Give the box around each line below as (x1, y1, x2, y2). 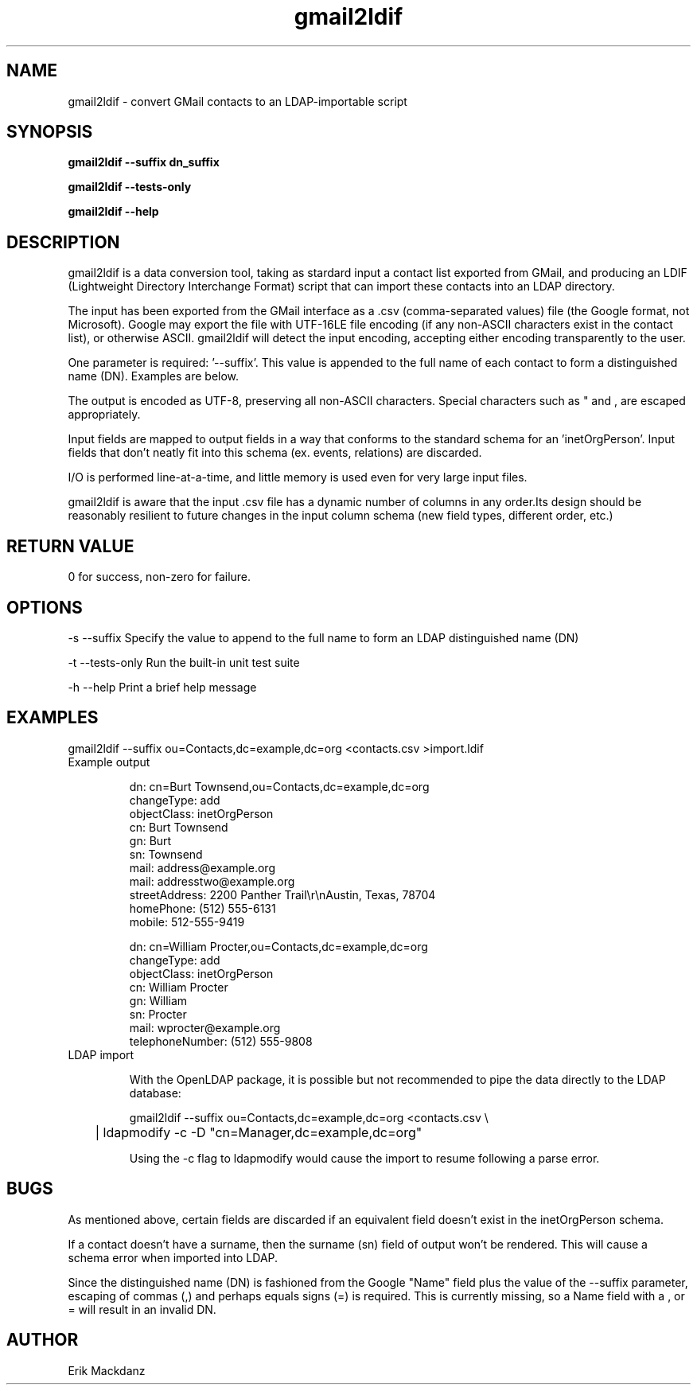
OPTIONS (6, 597, 83, 618)
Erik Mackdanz (68, 1363, 146, 1377)
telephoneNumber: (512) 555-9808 (129, 1034, 313, 1048)
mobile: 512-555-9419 (129, 914, 245, 929)
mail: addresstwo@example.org (129, 874, 295, 888)
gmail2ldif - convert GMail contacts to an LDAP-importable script (68, 94, 407, 108)
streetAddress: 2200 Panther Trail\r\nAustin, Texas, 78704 (129, 887, 436, 902)
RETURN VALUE (6, 536, 134, 556)
